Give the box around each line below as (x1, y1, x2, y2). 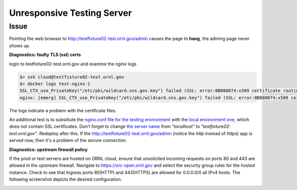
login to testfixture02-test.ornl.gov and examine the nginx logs (9, 61, 137, 67)
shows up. (9, 43, 31, 48)
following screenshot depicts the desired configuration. (9, 176, 122, 183)
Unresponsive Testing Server (9, 7, 132, 18)
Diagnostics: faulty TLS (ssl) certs (9, 52, 81, 58)
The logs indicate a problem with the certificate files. (9, 107, 117, 113)
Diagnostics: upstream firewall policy (9, 146, 88, 152)
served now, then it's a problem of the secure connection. (9, 138, 127, 143)
